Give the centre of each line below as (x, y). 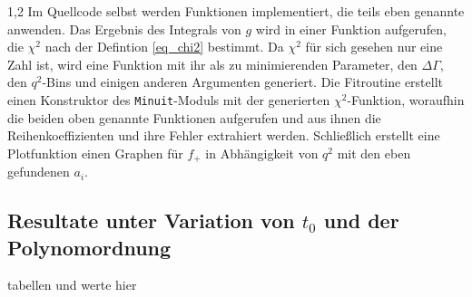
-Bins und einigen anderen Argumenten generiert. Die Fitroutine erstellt (242, 82)
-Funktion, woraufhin (406, 99)
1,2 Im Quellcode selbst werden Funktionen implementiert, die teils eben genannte (236, 11)
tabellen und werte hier (72, 285)
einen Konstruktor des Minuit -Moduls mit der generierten (169, 99)
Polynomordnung (89, 247)
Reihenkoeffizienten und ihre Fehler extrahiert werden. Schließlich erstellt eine (224, 135)
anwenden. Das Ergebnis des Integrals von (124, 29)
